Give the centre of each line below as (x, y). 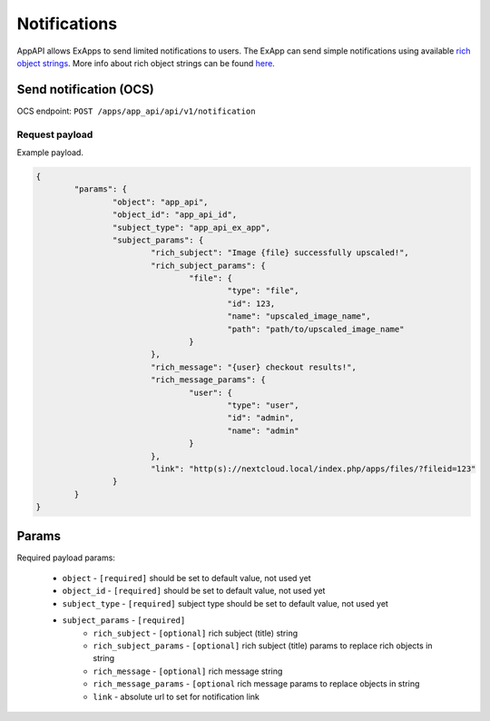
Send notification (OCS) (85, 89)
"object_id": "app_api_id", (175, 215)
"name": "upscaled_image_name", (299, 316)
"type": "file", (263, 291)
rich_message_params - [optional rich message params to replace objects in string (256, 684)
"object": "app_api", (160, 202)
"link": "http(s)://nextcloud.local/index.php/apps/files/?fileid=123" (313, 469)
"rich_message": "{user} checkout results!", (254, 367)
